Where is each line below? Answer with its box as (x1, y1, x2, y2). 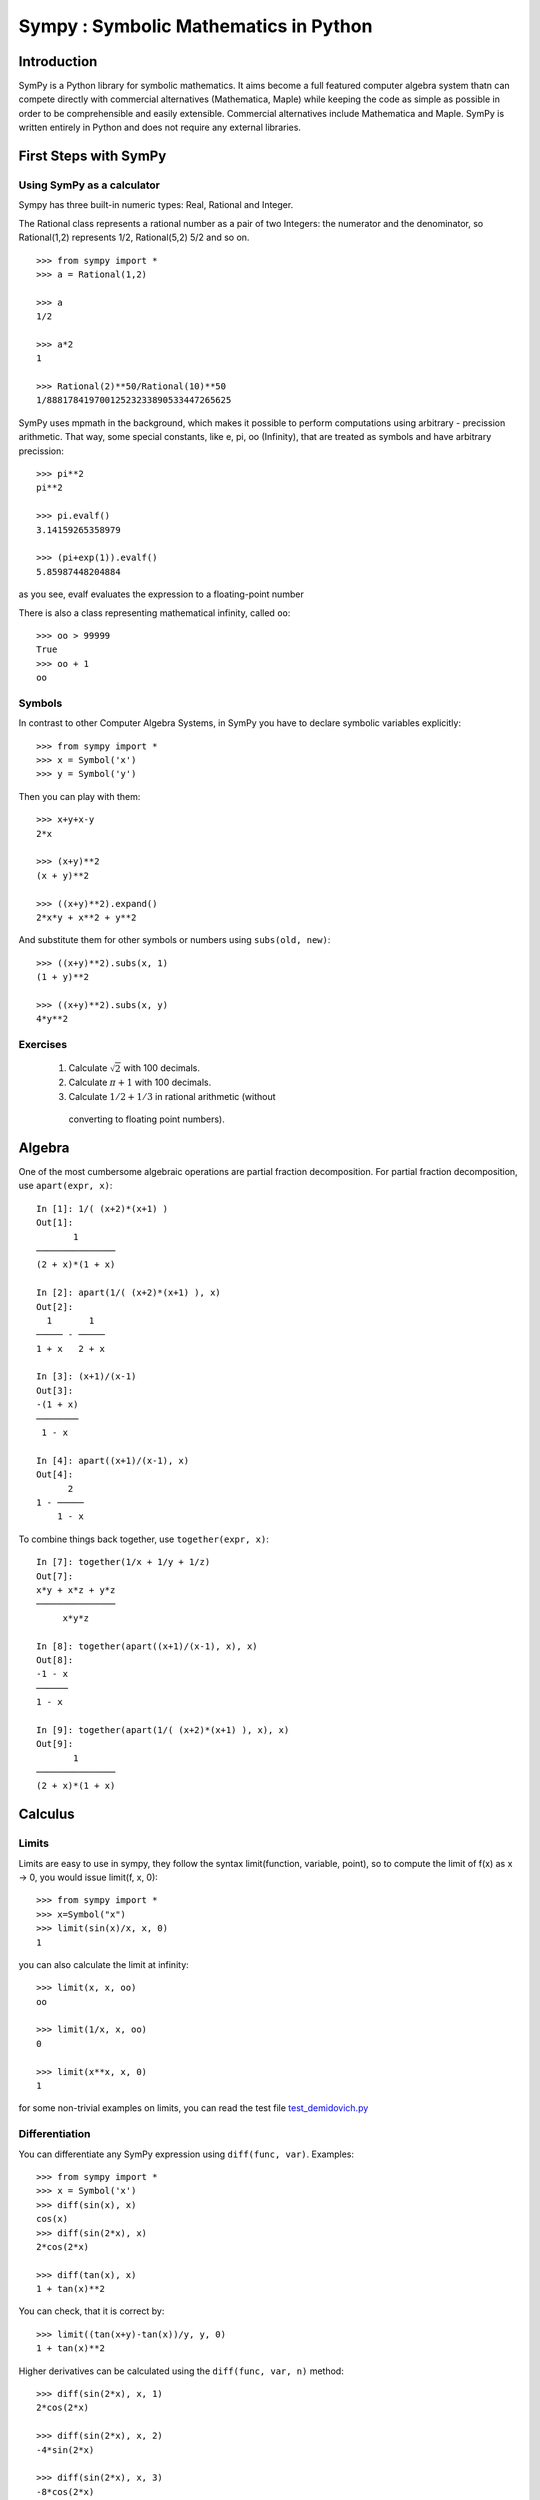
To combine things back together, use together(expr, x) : (18, 1533, 269, 1545)
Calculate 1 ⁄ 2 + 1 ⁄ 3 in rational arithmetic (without (68, 1090, 276, 1102)
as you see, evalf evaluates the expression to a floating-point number (18, 588, 304, 600)
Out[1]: (36, 1217, 74, 1229)
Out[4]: (36, 1469, 74, 1480)
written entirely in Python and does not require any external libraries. (18, 121, 302, 134)
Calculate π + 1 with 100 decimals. (68, 1076, 212, 1089)
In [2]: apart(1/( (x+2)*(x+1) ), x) (36, 1287, 222, 1299)
